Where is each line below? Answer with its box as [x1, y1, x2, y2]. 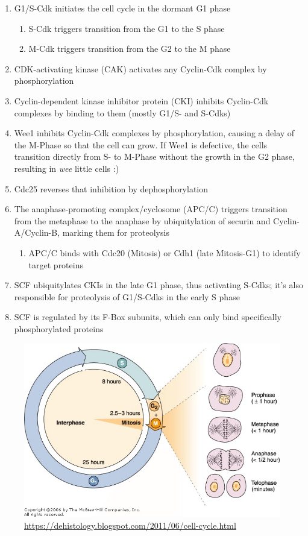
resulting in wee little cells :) [14, 162, 119, 174]
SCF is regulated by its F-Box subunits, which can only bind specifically [14, 311, 281, 323]
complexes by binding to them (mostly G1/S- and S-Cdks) [14, 106, 231, 119]
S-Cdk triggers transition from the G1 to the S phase [28, 22, 225, 34]
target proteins [28, 258, 83, 271]
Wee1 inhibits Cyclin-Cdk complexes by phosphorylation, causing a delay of [14, 127, 295, 139]
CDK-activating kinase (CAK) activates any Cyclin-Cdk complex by [14, 62, 267, 75]
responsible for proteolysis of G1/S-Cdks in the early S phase [14, 290, 240, 303]
